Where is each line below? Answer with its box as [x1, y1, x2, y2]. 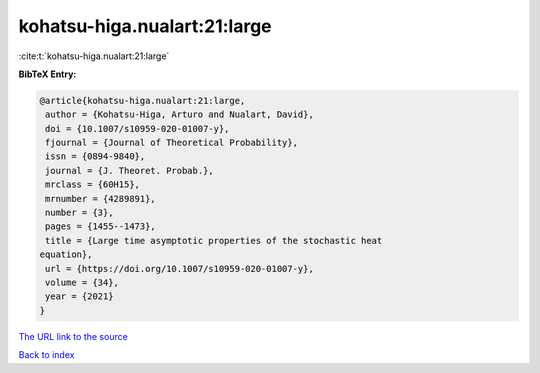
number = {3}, [45, 207, 114, 219]
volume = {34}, [45, 277, 120, 288]
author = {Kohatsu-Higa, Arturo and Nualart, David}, [45, 109, 314, 120]
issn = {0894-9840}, [45, 151, 146, 162]
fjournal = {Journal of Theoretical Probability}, [45, 137, 299, 149]
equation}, [39, 249, 93, 260]
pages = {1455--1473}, [45, 221, 157, 232]
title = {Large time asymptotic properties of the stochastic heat [45, 235, 383, 246]
